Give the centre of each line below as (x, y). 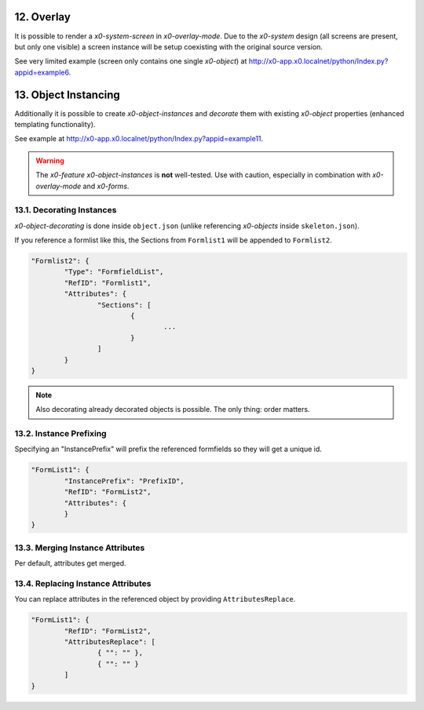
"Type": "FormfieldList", (114, 272)
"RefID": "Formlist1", (108, 283)
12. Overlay (42, 17)
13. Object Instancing (68, 95)
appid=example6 (42, 72)
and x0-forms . (106, 186)
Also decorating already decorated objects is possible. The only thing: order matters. (173, 410)
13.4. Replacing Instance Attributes (83, 583)
